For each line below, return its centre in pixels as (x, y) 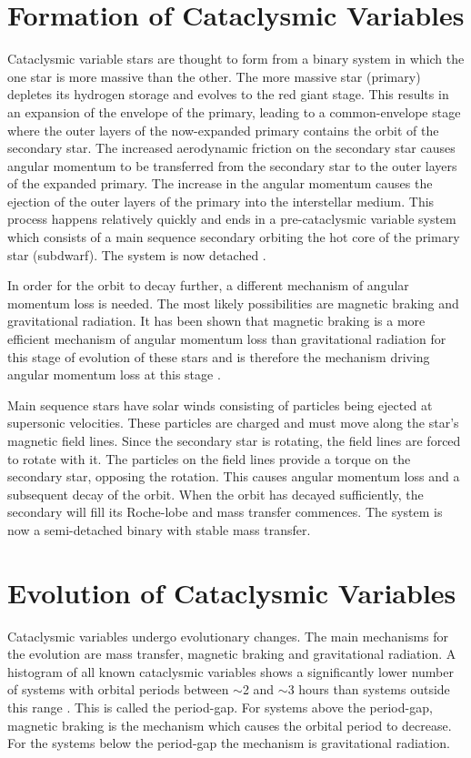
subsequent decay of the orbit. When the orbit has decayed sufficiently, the (215, 494)
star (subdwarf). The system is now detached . (137, 254)
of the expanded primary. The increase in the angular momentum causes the (220, 183)
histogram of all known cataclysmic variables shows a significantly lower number (230, 671)
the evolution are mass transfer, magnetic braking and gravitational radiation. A (232, 654)
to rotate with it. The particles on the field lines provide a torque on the (209, 458)
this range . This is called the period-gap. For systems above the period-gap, (220, 707)
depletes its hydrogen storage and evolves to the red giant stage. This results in (228, 94)
